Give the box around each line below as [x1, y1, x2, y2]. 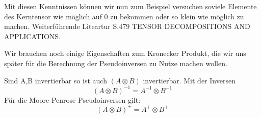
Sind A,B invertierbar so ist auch [4, 75, 107, 85]
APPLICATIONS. [4, 31, 61, 41]
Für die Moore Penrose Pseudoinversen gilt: [4, 94, 141, 105]
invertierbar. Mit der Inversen [143, 75, 236, 85]
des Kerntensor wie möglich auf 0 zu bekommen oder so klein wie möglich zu [4, 11, 244, 21]
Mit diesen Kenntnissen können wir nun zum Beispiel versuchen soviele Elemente [4, 1, 257, 11]
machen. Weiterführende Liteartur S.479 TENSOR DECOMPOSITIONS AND [4, 21, 250, 32]
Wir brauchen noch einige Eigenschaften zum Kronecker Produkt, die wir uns [4, 48, 246, 58]
